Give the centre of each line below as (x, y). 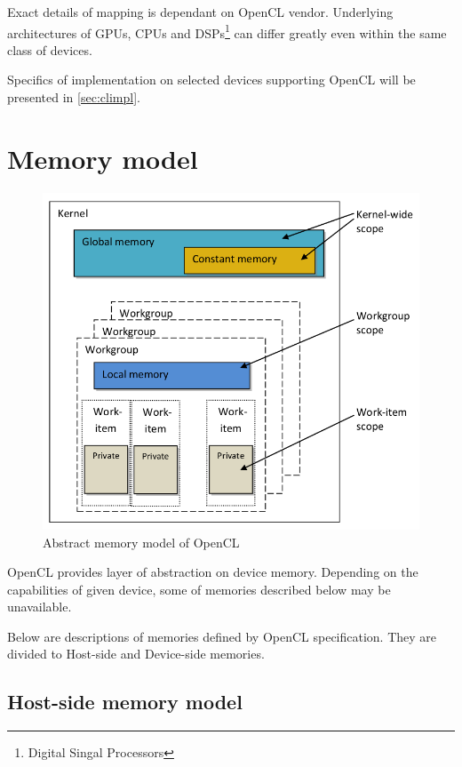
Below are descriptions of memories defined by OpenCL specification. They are (222, 636)
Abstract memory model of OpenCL (141, 542)
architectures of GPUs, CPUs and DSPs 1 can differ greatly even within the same (227, 31)
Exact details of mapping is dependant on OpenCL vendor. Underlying (200, 12)
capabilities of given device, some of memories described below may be (199, 589)
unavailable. (40, 607)
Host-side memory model (125, 702)
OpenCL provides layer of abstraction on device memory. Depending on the (213, 572)
